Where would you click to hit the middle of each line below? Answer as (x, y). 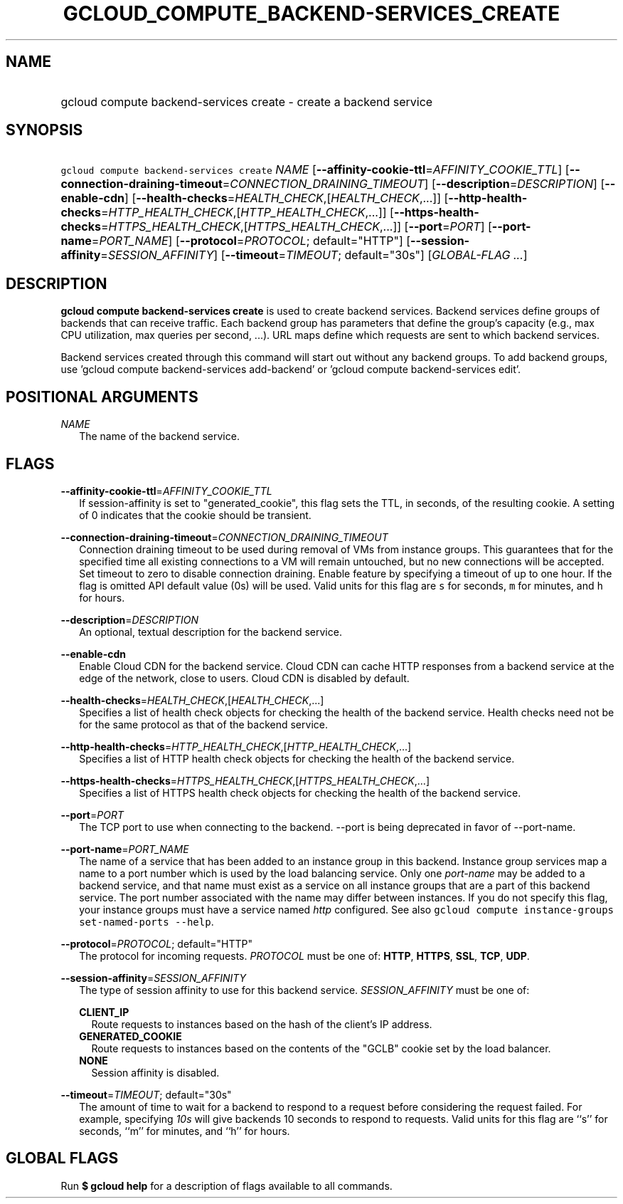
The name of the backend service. (159, 436)
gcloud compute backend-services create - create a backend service (247, 101)
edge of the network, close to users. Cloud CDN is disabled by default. (244, 678)
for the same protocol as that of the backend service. (203, 724)
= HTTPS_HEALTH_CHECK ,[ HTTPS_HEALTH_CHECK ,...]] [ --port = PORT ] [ (296, 227)
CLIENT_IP (104, 1012)
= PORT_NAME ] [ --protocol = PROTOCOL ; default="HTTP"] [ (251, 241)
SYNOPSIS (44, 130)
